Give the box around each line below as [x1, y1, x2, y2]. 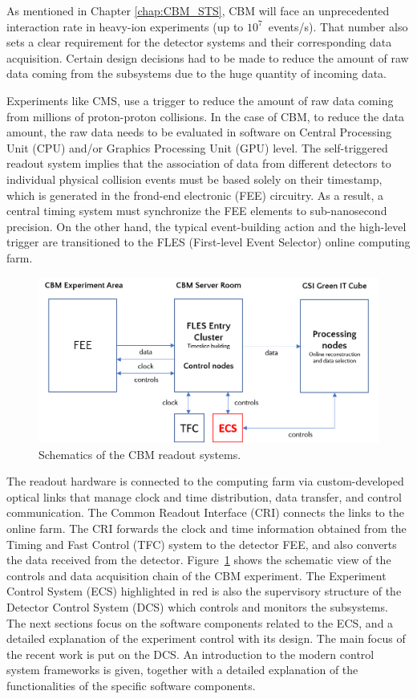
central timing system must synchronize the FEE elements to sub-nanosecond [6, 202, 387, 219]
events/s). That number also [268, 18, 408, 35]
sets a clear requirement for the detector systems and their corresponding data [6, 34, 392, 51]
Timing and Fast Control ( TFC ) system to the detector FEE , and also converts [6, 535, 397, 552]
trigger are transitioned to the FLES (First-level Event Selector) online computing [6, 234, 411, 250]
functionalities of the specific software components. [6, 677, 256, 694]
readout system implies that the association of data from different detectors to [6, 155, 391, 172]
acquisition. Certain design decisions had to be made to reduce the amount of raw [6, 49, 409, 66]
